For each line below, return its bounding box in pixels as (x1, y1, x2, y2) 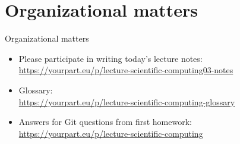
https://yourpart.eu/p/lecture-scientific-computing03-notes (18, 64, 233, 76)
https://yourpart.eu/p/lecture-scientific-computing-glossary (18, 95, 235, 108)
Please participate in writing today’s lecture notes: (18, 52, 203, 64)
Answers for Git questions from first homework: (18, 115, 192, 128)
